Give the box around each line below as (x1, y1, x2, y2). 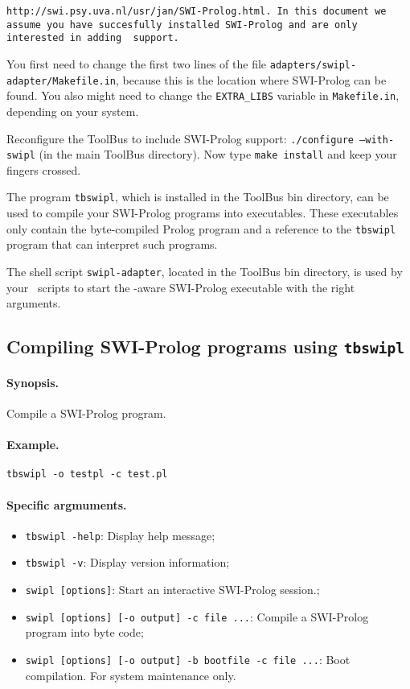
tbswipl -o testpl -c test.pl (6, 468, 168, 481)
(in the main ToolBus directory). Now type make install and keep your (39, 146, 397, 163)
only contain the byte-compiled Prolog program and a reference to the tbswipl (6, 220, 396, 237)
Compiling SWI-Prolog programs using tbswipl (6, 334, 405, 359)
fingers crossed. (6, 161, 81, 178)
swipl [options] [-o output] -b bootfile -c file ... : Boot (25, 651, 351, 667)
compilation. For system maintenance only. (25, 666, 236, 683)
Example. (6, 436, 59, 453)
